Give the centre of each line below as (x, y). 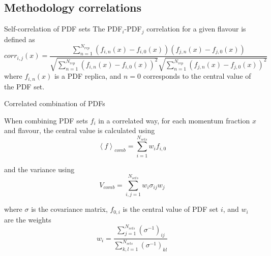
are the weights (28, 219)
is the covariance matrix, (69, 209)
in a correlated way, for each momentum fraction (174, 120)
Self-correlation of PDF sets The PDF (63, 29)
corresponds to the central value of (197, 76)
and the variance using (39, 169)
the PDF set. (24, 86)
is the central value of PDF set (171, 209)
